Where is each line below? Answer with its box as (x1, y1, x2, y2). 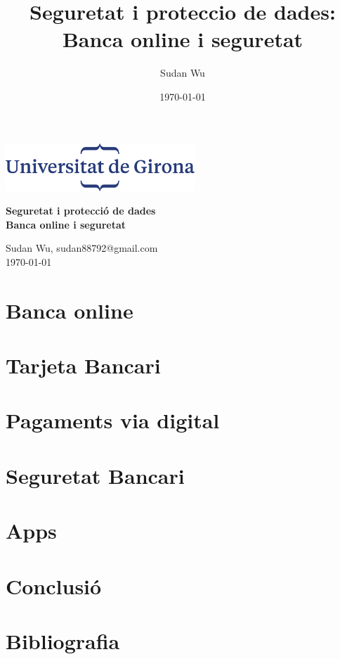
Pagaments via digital (6, 406, 220, 435)
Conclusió (6, 571, 102, 600)
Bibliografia (6, 626, 120, 655)
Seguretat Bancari (6, 461, 185, 490)
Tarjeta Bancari (6, 351, 161, 380)
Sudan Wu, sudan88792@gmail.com (6, 241, 158, 255)
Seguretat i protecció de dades (6, 203, 156, 218)
